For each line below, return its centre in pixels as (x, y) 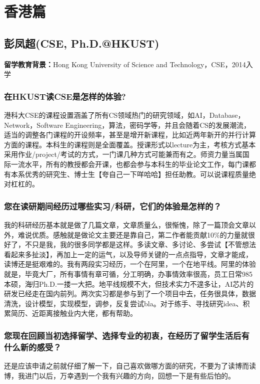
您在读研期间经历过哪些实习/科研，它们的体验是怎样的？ (113, 206)
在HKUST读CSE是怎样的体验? (65, 96)
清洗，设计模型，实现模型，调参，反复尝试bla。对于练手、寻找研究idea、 (123, 303)
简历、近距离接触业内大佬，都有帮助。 (74, 313)
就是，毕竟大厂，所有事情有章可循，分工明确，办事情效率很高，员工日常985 (128, 273)
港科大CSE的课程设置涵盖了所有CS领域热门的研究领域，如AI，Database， (124, 115)
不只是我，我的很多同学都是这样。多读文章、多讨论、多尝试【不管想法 (140, 244)
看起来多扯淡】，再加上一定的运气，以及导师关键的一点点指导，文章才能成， (128, 254)
